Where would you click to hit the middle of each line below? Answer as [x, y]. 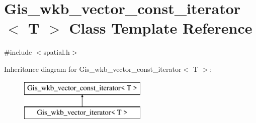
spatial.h [57, 52]
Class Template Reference [161, 28]
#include [18, 52]
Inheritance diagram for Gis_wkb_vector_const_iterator [93, 69]
